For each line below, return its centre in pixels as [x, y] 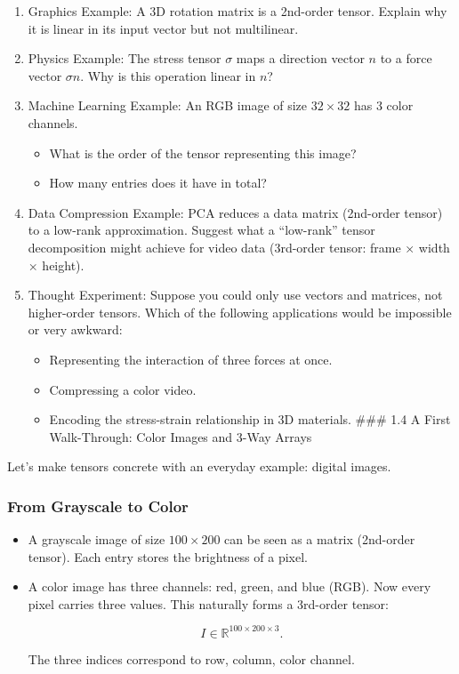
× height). [56, 265]
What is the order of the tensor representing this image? [203, 152]
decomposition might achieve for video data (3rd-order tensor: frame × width [239, 247]
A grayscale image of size [97, 539]
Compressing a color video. [123, 389]
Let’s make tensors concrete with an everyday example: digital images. [199, 466]
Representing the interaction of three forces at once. [191, 359]
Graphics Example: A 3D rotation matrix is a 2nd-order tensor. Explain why [238, 11]
